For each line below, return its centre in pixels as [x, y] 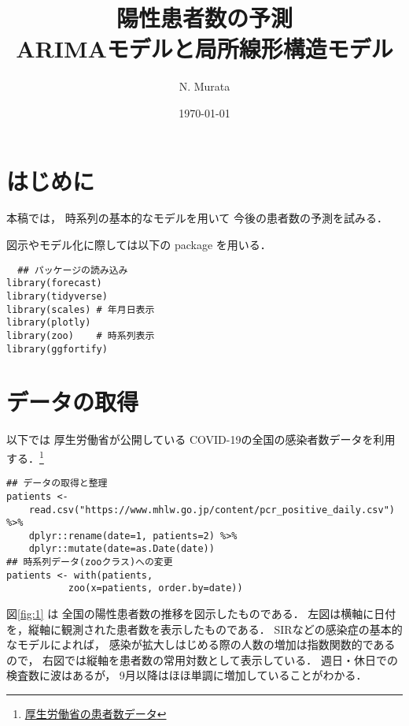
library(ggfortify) [57, 349]
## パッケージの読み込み [73, 270]
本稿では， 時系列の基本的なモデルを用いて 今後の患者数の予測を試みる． [197, 218]
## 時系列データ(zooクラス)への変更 [90, 562]
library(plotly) [49, 323]
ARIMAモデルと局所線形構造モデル [204, 48]
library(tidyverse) [57, 296]
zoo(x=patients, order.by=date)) [155, 588]
